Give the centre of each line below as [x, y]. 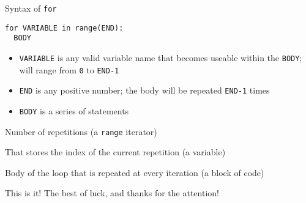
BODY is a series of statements [74, 110]
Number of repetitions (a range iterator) [81, 131]
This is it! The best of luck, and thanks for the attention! [112, 193]
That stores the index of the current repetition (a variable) [115, 152]
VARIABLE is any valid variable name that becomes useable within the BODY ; [161, 57]
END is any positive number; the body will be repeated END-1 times [144, 90]
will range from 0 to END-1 [69, 69]
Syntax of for [31, 8]
